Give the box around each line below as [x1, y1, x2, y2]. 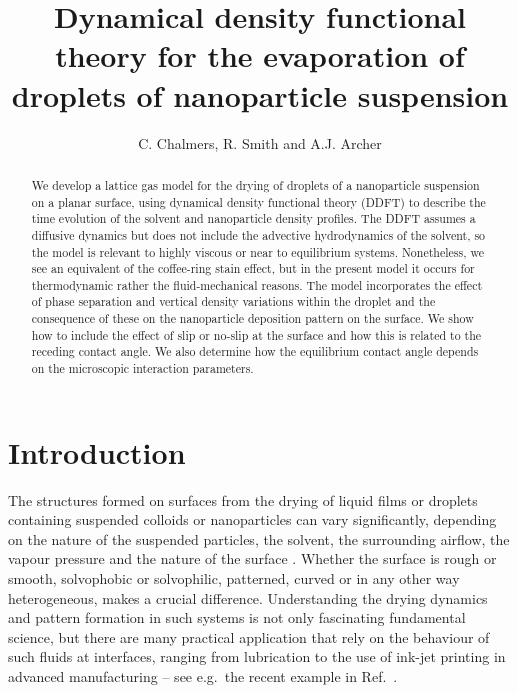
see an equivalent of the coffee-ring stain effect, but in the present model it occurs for [31, 260, 475, 277]
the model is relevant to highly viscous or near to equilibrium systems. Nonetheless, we [31, 243, 484, 260]
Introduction [8, 431, 186, 472]
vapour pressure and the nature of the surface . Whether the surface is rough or [8, 548, 497, 569]
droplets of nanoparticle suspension [11, 74, 509, 115]
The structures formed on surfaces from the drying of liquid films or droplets [8, 489, 478, 510]
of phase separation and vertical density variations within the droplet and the [31, 293, 436, 310]
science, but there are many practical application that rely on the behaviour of [8, 626, 490, 647]
